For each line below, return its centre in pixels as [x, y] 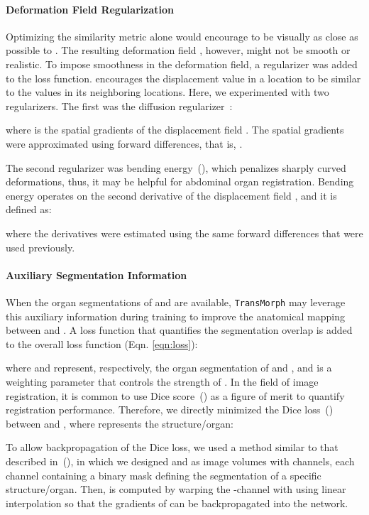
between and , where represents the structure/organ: [120, 423]
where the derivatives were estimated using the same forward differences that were [184, 233]
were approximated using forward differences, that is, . [124, 143]
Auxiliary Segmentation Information [97, 275]
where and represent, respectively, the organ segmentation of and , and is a [169, 368]
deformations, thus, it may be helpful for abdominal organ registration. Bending [180, 181]
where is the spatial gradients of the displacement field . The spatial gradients [175, 130]
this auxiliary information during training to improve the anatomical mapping [175, 316]
